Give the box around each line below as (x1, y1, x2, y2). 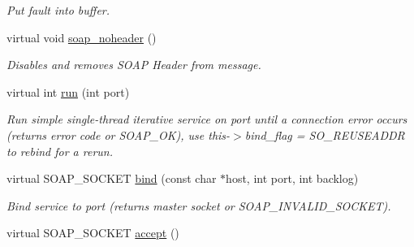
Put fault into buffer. (6, 2, 110, 18)
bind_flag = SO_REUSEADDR (244, 126, 405, 143)
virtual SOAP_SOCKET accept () (6, 224, 179, 241)
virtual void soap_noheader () (6, 28, 157, 45)
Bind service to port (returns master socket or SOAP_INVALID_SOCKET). (6, 197, 391, 214)
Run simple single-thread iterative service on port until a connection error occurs (6, 110, 408, 128)
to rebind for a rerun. (6, 142, 113, 159)
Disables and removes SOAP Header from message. (6, 56, 261, 73)
